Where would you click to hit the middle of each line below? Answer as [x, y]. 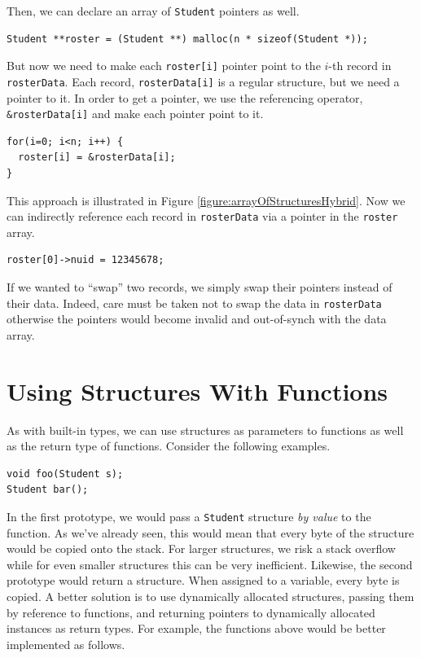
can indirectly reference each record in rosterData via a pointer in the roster [202, 216]
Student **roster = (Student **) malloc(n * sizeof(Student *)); [187, 39]
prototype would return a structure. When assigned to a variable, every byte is [203, 580]
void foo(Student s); [65, 474]
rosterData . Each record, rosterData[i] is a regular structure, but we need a [203, 81]
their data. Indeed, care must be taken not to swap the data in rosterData [194, 303]
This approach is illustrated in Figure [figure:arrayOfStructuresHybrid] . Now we [206, 200]
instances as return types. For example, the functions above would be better [196, 628]
